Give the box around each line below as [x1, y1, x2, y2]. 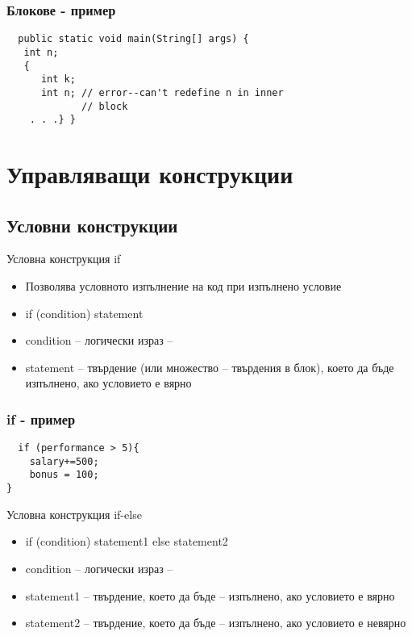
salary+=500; [29, 455, 99, 467]
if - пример [6, 408, 76, 429]
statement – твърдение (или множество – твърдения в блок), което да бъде [25, 358, 394, 375]
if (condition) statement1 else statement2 [25, 533, 228, 550]
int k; [40, 73, 76, 86]
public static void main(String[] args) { [18, 33, 249, 45]
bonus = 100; [29, 469, 99, 481]
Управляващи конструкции [6, 157, 293, 190]
